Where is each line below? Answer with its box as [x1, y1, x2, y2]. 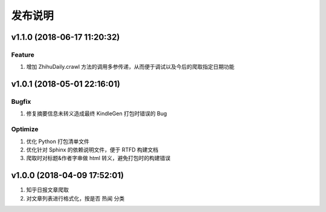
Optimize [11, 125, 39, 133]
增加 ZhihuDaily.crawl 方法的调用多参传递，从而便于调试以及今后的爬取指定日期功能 [26, 63, 235, 71]
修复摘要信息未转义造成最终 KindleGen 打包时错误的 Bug [26, 110, 167, 117]
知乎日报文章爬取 [26, 186, 69, 193]
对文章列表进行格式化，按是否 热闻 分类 [26, 194, 125, 202]
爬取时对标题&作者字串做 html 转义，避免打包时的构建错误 [26, 155, 171, 162]
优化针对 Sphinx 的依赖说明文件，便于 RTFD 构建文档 [26, 146, 159, 153]
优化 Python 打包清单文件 [26, 138, 90, 145]
